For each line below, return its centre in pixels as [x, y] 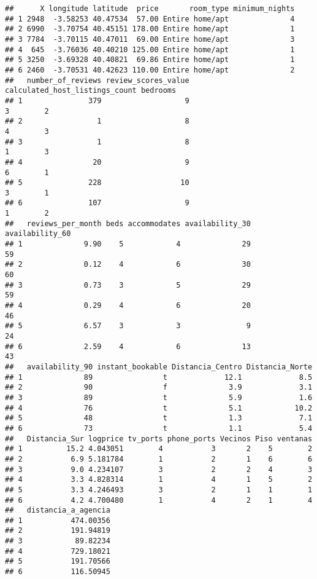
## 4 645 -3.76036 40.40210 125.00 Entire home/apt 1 [150, 49]
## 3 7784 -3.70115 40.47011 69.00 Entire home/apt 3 [150, 39]
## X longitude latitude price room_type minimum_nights [150, 9]
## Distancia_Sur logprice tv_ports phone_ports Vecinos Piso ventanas [159, 439]
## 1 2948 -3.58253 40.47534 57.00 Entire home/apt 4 [150, 19]
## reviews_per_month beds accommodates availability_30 [128, 223]
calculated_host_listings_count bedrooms [91, 91]
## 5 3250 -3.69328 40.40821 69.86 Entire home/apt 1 [150, 60]
